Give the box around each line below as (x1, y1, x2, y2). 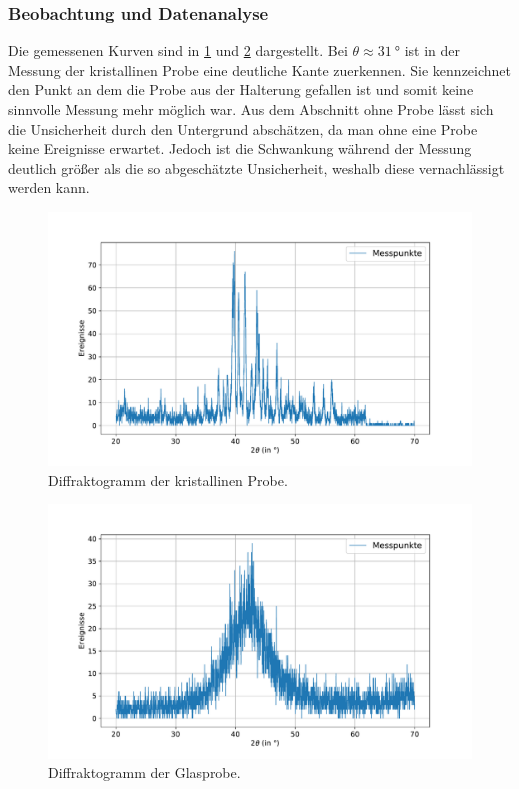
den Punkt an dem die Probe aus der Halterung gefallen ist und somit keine (8, 79, 474, 100)
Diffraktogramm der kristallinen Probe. (48, 469, 288, 490)
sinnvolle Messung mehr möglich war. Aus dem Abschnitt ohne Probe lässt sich (8, 99, 494, 119)
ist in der (404, 40, 461, 61)
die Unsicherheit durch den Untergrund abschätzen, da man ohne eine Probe (8, 118, 478, 139)
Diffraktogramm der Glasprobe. (48, 762, 241, 783)
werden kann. (8, 177, 90, 198)
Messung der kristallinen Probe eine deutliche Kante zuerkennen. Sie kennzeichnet (8, 59, 512, 80)
